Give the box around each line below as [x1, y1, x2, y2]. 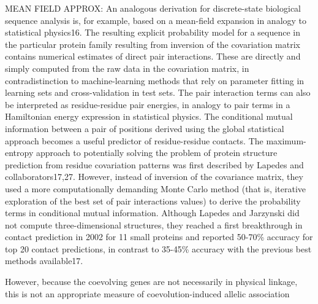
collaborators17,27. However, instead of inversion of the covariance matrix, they [5, 170, 303, 183]
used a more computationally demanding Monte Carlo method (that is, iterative [5, 182, 306, 195]
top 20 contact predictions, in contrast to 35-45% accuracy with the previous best [5, 242, 312, 255]
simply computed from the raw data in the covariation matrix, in [5, 61, 249, 74]
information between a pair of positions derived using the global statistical [5, 122, 284, 134]
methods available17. [5, 254, 83, 267]
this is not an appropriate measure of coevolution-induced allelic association [5, 287, 290, 300]
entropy [5, 146, 34, 159]
